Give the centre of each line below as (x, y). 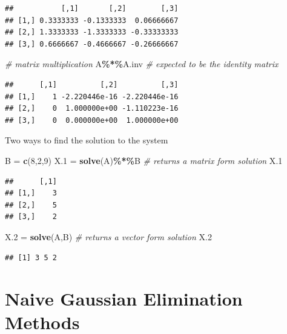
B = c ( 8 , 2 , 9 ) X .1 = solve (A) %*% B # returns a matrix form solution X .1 (144, 160)
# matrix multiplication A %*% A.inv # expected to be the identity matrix (142, 64)
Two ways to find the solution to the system (87, 140)
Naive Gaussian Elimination (124, 299)
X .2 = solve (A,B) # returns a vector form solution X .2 (108, 236)
